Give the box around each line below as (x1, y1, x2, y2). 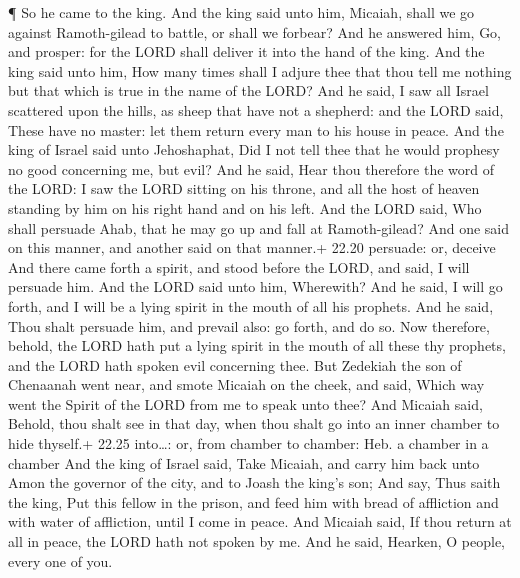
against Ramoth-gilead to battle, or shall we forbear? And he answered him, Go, (8, 21, 502, 42)
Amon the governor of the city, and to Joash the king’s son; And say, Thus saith (8, 472, 501, 493)
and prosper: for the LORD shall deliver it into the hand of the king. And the (8, 41, 485, 62)
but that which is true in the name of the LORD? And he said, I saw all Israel (8, 80, 489, 101)
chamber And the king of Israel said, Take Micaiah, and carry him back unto (8, 452, 480, 473)
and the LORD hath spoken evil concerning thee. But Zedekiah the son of (8, 354, 462, 375)
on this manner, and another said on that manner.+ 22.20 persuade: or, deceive (8, 237, 496, 258)
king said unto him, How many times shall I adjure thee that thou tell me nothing (8, 60, 512, 81)
